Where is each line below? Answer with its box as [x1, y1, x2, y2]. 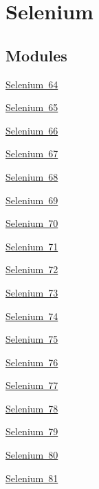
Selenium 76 [5, 355, 58, 369]
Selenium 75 [5, 332, 58, 346]
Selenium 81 [5, 470, 58, 485]
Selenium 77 [5, 378, 58, 392]
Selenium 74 [5, 308, 58, 323]
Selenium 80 [5, 448, 58, 462]
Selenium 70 [5, 216, 58, 230]
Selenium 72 [5, 262, 58, 277]
